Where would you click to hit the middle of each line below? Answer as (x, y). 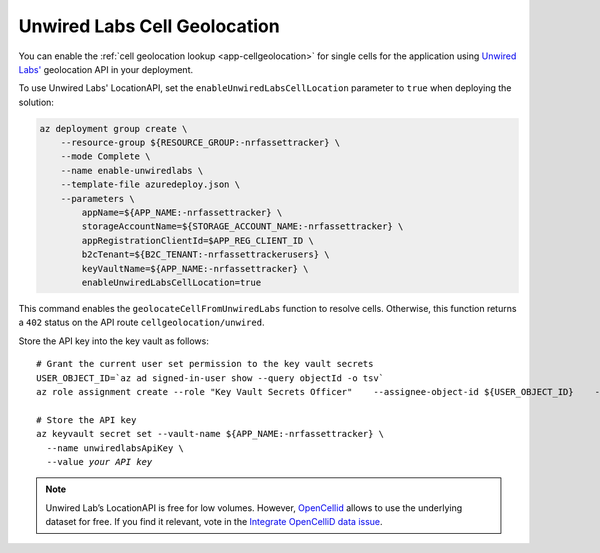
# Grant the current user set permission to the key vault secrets (205, 364)
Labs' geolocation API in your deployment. (106, 69)
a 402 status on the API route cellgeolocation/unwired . (141, 322)
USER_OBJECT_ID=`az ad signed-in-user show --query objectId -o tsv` (210, 378)
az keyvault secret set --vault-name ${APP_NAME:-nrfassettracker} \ (210, 434)
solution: (36, 102)
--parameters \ (97, 198)
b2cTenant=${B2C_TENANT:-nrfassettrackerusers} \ (205, 254)
